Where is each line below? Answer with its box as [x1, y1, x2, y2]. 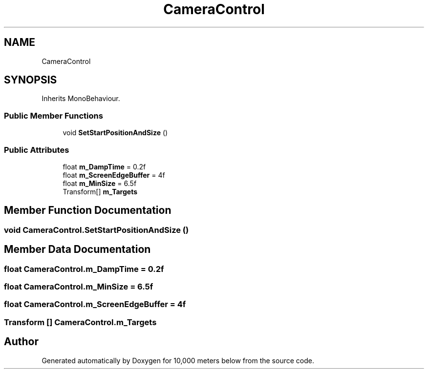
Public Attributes [4, 145, 69, 155]
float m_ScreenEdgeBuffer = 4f [63, 170, 165, 179]
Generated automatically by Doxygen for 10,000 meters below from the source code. [42, 356, 314, 365]
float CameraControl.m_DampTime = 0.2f [4, 264, 164, 274]
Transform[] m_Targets [63, 187, 138, 196]
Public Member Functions [4, 110, 103, 121]
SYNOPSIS [4, 74, 57, 86]
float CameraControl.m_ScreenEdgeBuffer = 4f [4, 299, 186, 310]
